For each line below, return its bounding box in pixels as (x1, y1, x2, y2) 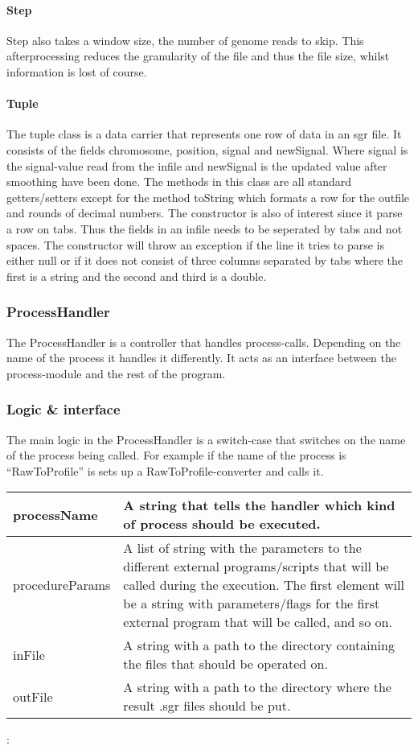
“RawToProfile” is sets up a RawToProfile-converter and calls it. (6, 462, 324, 479)
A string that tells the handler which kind (123, 496, 395, 515)
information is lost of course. (6, 63, 147, 80)
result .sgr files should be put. (123, 696, 291, 715)
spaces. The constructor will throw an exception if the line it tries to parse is (6, 236, 385, 253)
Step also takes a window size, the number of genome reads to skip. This (6, 31, 364, 48)
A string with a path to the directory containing (123, 636, 395, 655)
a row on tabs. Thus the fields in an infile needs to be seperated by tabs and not (6, 220, 403, 237)
